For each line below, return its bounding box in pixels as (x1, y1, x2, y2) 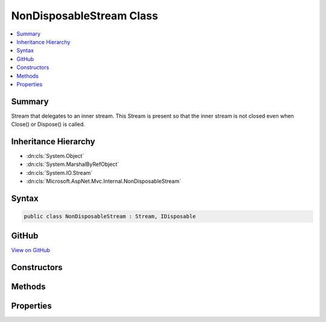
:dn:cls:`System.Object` (26, 153, 85, 160)
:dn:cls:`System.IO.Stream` (26, 169, 93, 176)
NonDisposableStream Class (11, 9, 158, 22)
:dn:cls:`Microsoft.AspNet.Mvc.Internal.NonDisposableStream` (26, 178, 181, 185)
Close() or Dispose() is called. (11, 121, 86, 128)
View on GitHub (11, 246, 51, 253)
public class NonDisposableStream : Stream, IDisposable (24, 213, 196, 220)
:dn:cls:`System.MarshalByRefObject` (26, 160, 120, 168)
